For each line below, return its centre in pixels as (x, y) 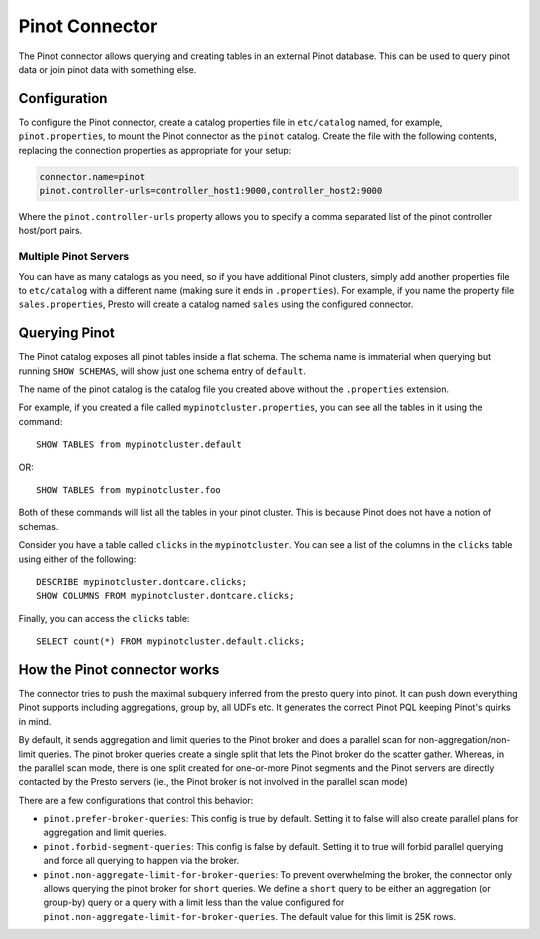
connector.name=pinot (92, 176)
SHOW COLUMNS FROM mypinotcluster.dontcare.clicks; (165, 596)
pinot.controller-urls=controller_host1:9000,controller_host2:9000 (211, 190)
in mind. (35, 721)
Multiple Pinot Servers (74, 257)
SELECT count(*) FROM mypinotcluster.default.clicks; (170, 641)
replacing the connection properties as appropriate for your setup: (155, 150)
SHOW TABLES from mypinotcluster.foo (129, 489)
